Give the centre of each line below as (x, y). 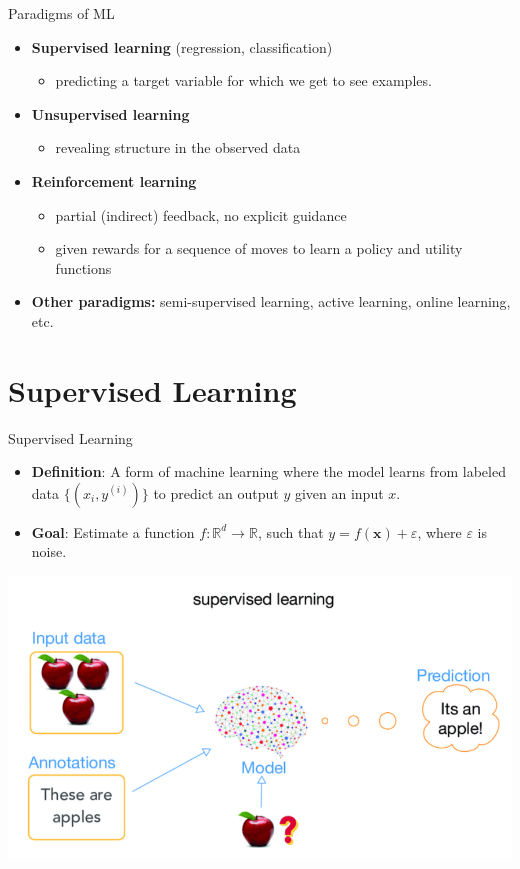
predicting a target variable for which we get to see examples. (243, 80)
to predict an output (216, 492)
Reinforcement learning (114, 180)
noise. (49, 551)
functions (83, 267)
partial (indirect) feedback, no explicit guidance (201, 214)
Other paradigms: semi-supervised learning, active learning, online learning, (271, 301)
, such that (290, 531)
